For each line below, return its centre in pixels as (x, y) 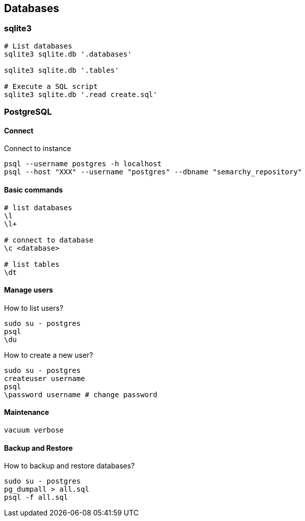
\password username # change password (81, 394)
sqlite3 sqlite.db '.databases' (68, 54)
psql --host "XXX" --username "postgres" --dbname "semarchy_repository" (153, 172)
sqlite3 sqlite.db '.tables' (62, 70)
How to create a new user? (49, 355)
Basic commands (34, 190)
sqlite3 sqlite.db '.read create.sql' (81, 94)
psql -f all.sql (36, 498)
